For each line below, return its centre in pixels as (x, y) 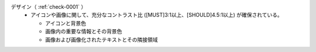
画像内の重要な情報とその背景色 (84, 32)
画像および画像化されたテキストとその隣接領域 (102, 39)
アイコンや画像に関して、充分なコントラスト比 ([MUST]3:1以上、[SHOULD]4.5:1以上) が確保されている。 (157, 15)
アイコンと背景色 (66, 23)
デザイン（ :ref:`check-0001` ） (49, 7)
